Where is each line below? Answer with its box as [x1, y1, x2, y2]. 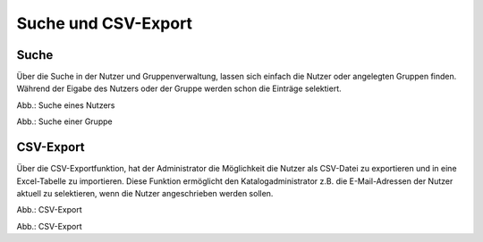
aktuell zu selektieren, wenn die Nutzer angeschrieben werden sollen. [16, 188, 274, 198]
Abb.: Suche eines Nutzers [16, 99, 115, 111]
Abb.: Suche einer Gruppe [16, 116, 113, 127]
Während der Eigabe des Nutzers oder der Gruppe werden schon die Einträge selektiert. [16, 83, 342, 94]
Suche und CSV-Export [16, 13, 192, 33]
